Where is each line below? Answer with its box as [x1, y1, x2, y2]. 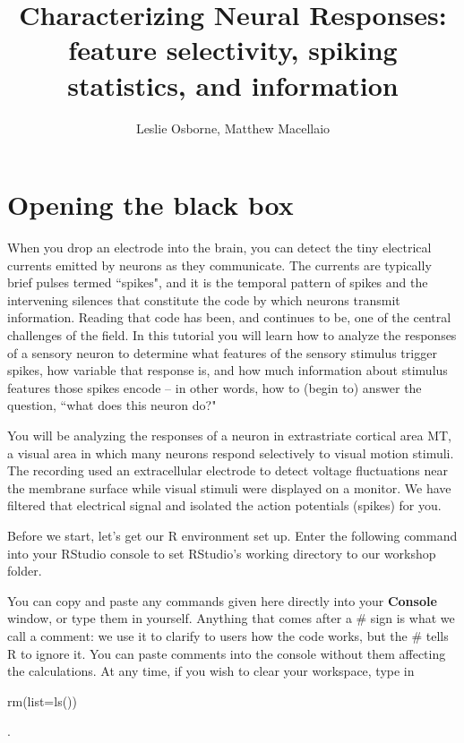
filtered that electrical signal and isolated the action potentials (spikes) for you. [7, 496, 442, 515]
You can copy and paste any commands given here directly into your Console [7, 591, 437, 610]
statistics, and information [67, 66, 399, 103]
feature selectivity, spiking [68, 31, 398, 68]
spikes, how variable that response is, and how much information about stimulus [7, 361, 448, 380]
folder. [7, 561, 42, 580]
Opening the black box [7, 186, 294, 223]
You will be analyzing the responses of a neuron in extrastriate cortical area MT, [7, 425, 451, 444]
